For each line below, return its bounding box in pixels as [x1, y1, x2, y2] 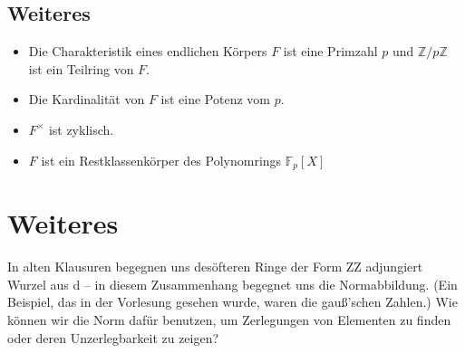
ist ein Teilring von [28, 59, 134, 78]
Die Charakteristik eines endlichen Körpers [28, 42, 267, 61]
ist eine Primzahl [283, 42, 378, 61]
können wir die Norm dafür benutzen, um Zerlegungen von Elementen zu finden [7, 310, 451, 329]
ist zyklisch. [48, 119, 114, 138]
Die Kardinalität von [28, 90, 145, 109]
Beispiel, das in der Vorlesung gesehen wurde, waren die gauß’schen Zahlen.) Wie [7, 292, 458, 311]
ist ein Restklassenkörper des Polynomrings [41, 150, 282, 169]
